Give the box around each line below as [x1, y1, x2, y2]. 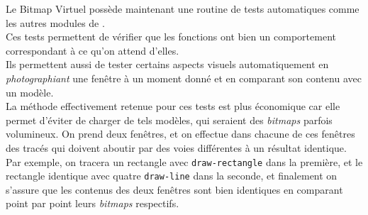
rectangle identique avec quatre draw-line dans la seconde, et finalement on [6, 168, 338, 183]
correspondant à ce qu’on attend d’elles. [6, 43, 179, 57]
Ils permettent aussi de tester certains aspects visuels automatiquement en [6, 57, 329, 72]
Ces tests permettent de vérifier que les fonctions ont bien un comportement [6, 29, 336, 44]
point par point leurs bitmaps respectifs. [6, 196, 179, 211]
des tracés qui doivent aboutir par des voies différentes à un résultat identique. [6, 140, 347, 155]
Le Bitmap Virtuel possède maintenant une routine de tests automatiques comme [6, 1, 359, 16]
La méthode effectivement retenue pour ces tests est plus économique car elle [6, 99, 340, 114]
